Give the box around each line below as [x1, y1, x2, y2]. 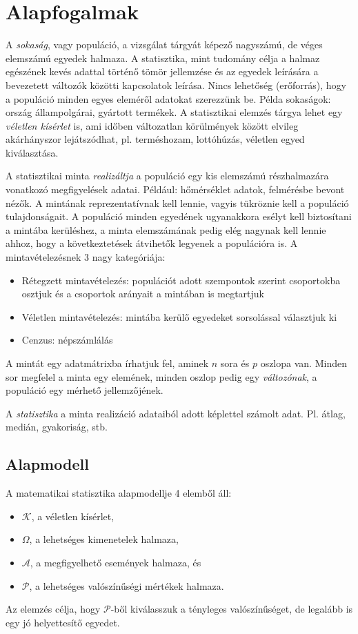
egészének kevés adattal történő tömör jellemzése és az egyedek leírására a [6, 64, 319, 79]
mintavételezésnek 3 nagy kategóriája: [6, 250, 166, 264]
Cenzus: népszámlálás [21, 333, 113, 347]
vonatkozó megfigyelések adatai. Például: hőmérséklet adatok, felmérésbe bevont [6, 182, 345, 197]
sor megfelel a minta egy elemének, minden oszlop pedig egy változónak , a [6, 369, 317, 384]
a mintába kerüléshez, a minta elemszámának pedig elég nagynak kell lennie [6, 222, 326, 237]
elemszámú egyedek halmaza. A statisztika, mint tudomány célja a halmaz [6, 50, 320, 65]
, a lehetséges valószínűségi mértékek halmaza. [29, 578, 224, 593]
